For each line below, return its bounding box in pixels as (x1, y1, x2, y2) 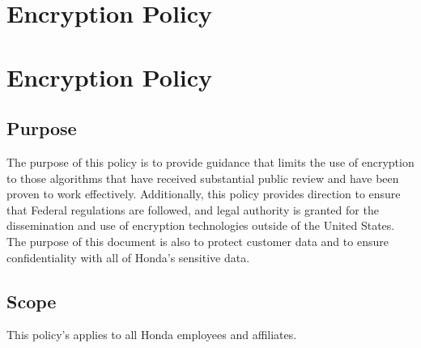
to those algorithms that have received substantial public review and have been (6, 169, 399, 186)
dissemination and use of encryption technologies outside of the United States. (6, 217, 395, 234)
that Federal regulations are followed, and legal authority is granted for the (6, 201, 379, 218)
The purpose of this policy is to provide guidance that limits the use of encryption (6, 153, 415, 170)
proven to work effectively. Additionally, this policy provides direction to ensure (6, 185, 401, 202)
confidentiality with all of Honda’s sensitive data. (6, 248, 250, 265)
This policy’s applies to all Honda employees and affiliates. (6, 326, 297, 343)
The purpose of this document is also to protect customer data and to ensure (6, 232, 389, 249)
